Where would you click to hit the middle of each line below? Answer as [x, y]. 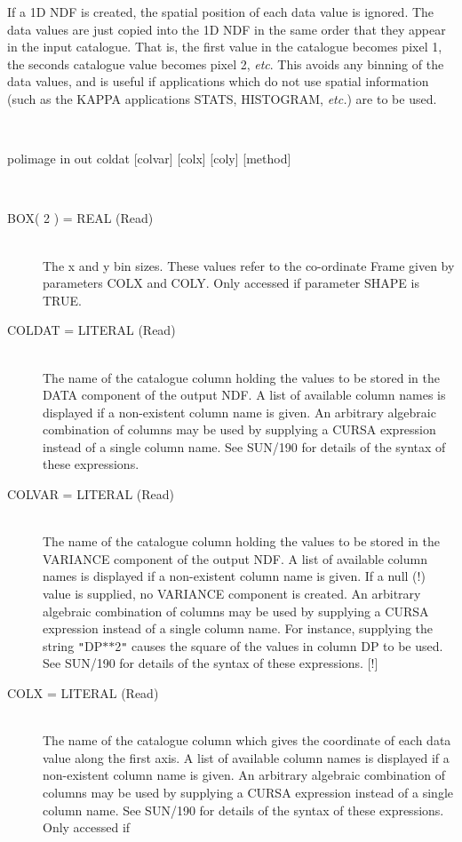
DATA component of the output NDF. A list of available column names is [244, 395]
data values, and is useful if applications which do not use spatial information [218, 81]
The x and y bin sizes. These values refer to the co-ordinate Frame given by [249, 265]
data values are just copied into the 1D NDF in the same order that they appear [227, 29]
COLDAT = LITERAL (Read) [92, 330]
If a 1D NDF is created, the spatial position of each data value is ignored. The [221, 12]
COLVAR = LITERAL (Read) [91, 494]
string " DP [73, 645]
